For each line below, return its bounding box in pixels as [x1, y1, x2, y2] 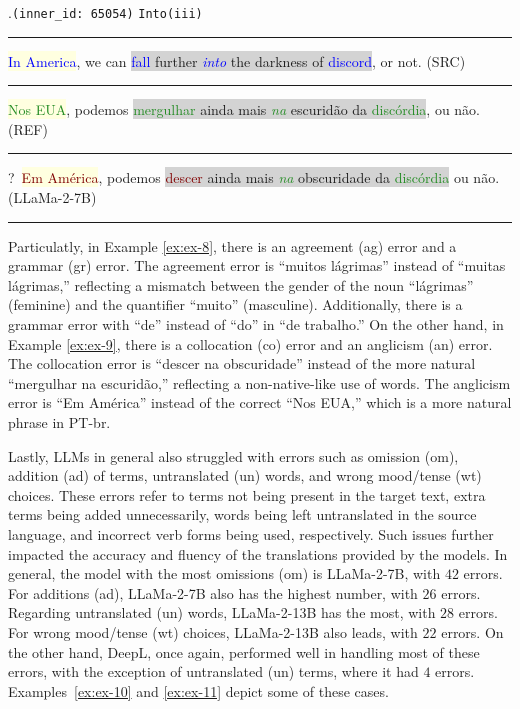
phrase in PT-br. [8, 411, 111, 432]
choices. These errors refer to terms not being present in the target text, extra [8, 484, 486, 505]
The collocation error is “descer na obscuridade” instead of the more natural [8, 353, 476, 374]
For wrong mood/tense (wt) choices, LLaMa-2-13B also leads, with [8, 621, 418, 642]
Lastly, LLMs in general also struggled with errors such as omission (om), [8, 445, 459, 466]
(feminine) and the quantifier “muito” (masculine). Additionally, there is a [8, 294, 463, 315]
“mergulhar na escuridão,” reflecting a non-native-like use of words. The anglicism [8, 372, 511, 393]
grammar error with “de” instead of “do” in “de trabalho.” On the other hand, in [8, 314, 504, 334]
